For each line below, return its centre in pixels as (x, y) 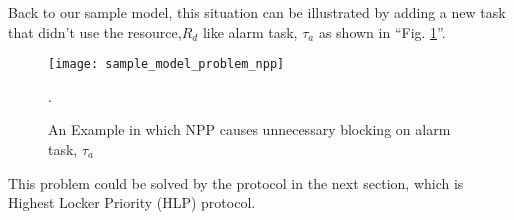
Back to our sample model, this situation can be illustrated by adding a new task (257, 12)
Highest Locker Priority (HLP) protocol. (132, 202)
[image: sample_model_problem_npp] (166, 64)
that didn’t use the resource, (95, 31)
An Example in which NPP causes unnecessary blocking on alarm (249, 129)
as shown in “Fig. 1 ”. (382, 31)
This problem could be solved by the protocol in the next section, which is (236, 182)
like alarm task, (250, 31)
